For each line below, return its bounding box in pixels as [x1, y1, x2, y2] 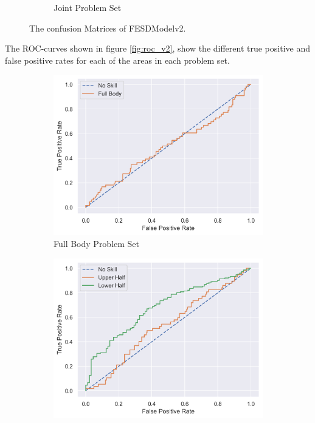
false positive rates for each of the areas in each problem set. [5, 53, 230, 66]
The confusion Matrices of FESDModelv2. [29, 21, 186, 34]
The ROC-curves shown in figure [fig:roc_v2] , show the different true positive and [5, 42, 310, 55]
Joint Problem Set [54, 1, 122, 13]
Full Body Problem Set [54, 237, 140, 249]
